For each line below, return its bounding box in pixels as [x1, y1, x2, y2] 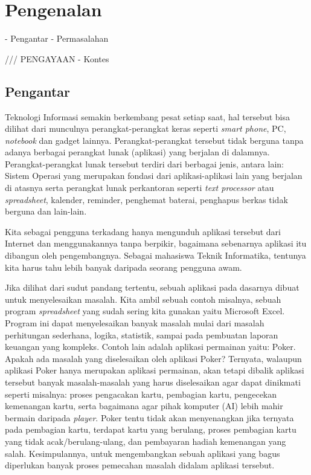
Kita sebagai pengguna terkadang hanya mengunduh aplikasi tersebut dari [5, 225, 281, 237]
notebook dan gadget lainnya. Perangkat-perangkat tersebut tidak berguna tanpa [5, 134, 304, 146]
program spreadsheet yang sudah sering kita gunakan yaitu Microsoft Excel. [5, 305, 285, 317]
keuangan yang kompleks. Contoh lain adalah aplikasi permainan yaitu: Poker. [5, 340, 296, 353]
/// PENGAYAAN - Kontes [5, 52, 109, 65]
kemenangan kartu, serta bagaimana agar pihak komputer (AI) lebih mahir [5, 399, 283, 412]
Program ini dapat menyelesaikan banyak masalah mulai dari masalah [5, 317, 265, 329]
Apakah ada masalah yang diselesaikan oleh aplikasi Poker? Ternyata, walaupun [5, 352, 302, 364]
